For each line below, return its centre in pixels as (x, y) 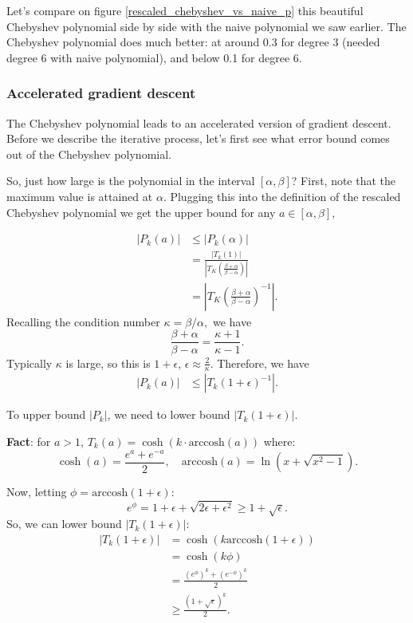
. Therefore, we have (260, 363)
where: (279, 441)
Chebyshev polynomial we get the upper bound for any (141, 212)
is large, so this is (108, 363)
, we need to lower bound (169, 414)
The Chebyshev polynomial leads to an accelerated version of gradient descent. (199, 122)
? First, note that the (344, 181)
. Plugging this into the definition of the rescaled (282, 196)
